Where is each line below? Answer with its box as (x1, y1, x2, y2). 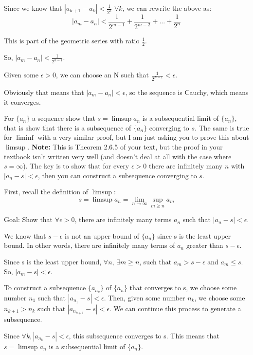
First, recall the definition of (4, 187, 89, 197)
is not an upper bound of (65, 230, 140, 241)
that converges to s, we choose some (129, 282, 237, 293)
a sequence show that (32, 113, 95, 123)
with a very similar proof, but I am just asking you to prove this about (37, 132, 249, 142)
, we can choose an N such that (55, 70, 149, 80)
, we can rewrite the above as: (122, 3, 212, 13)
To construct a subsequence (4, 282, 86, 293)
